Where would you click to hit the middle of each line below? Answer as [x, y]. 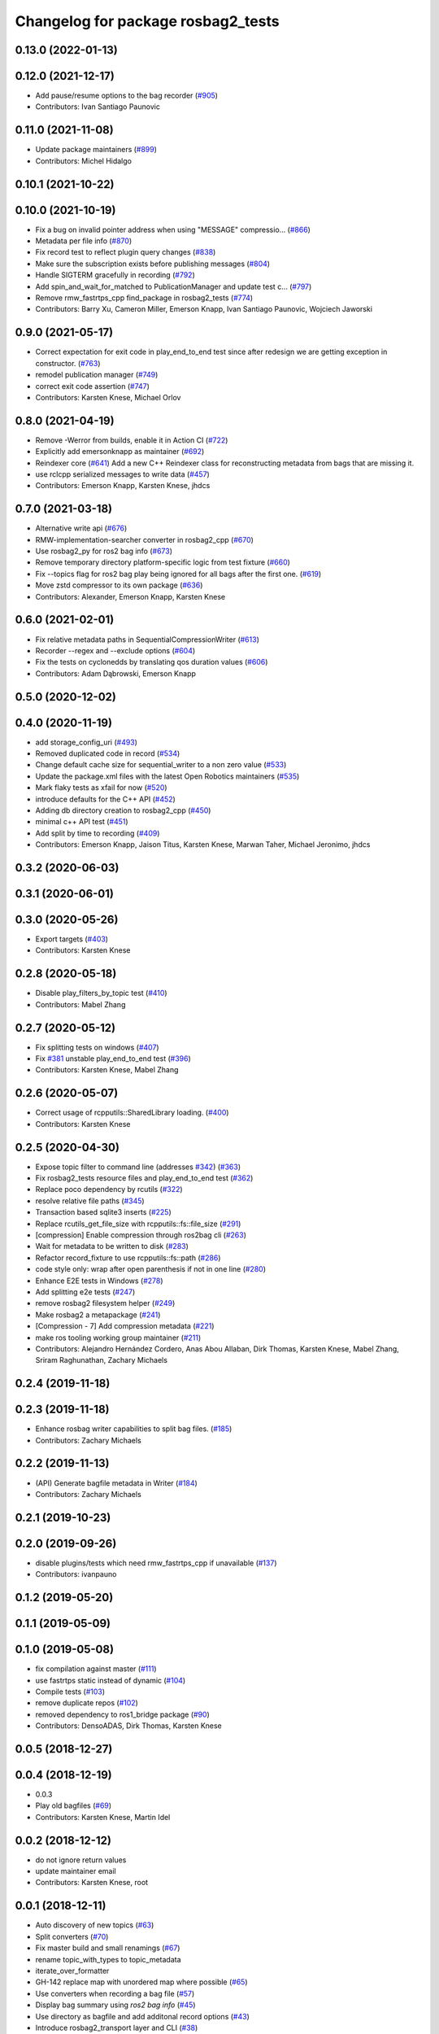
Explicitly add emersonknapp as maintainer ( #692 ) [120, 452]
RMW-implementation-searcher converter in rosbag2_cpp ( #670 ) [144, 539]
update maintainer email [76, 1871]
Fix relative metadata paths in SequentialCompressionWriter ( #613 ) [147, 639]
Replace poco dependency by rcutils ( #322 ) [109, 1189]
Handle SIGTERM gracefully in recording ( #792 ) [115, 275]
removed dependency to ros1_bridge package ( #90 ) [123, 1714]
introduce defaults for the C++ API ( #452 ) [106, 799]
